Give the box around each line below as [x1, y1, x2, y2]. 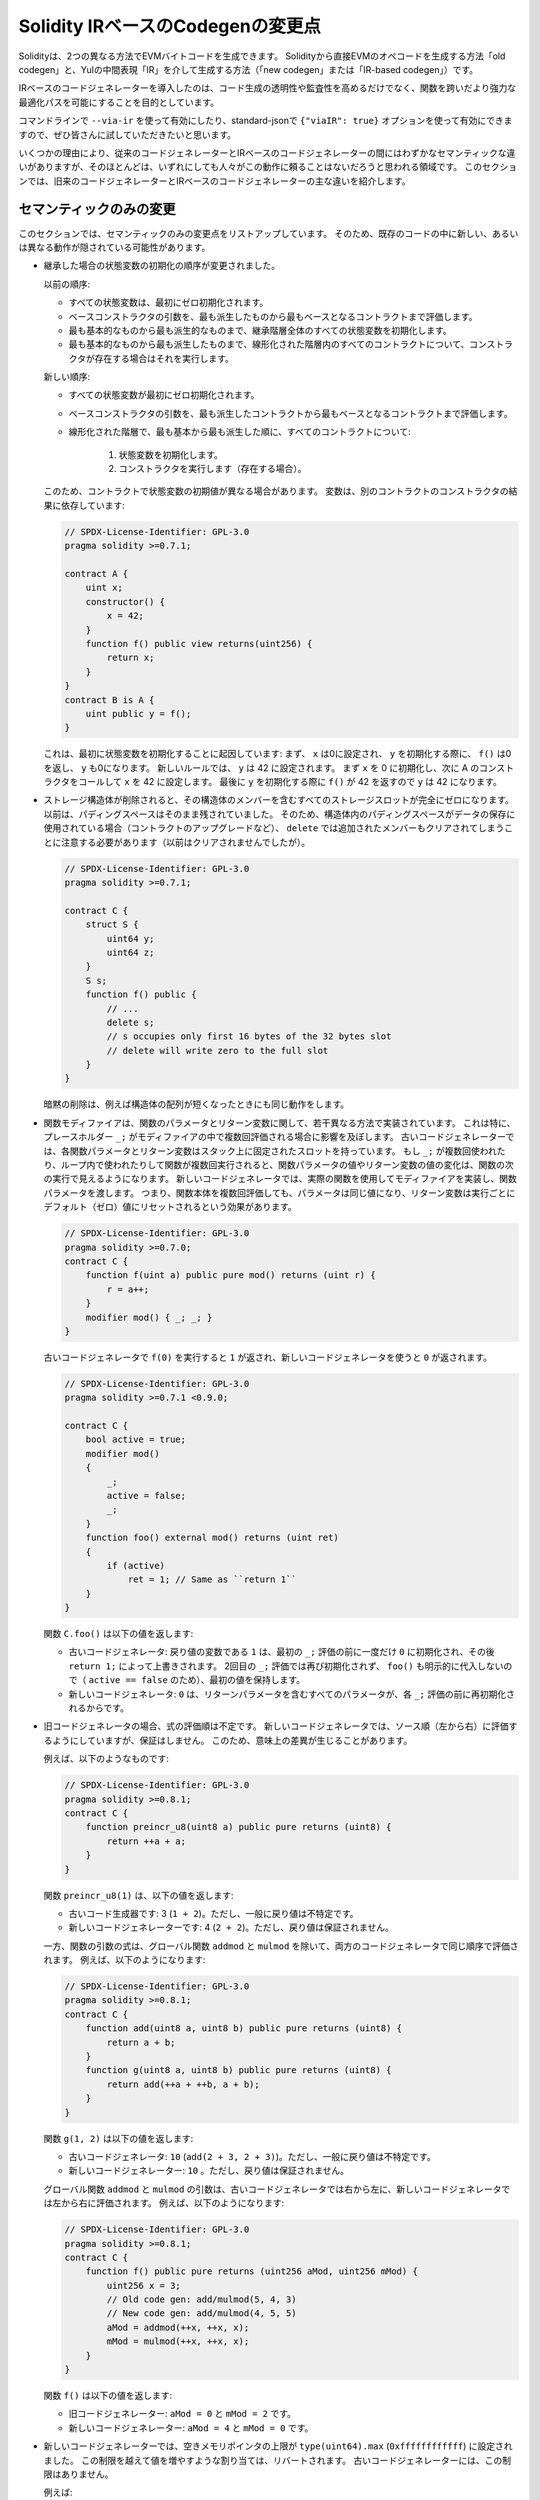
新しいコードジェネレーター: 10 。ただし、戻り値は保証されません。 [68, 2165, 350, 2177]
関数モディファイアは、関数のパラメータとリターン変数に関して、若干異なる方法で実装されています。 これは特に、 [43, 1116, 516, 1129]
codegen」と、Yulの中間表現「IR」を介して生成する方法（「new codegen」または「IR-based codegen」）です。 [18, 63, 479, 75]
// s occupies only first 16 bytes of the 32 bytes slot [106, 1031, 392, 1042]
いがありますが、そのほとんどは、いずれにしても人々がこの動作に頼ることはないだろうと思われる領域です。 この [18, 161, 483, 173]
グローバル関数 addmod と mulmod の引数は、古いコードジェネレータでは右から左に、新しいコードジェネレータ [43, 2183, 502, 2195]
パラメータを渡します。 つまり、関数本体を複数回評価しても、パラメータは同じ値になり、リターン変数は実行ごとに [43, 1186, 516, 1199]
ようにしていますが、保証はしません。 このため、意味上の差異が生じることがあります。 [51, 1734, 413, 1746]
